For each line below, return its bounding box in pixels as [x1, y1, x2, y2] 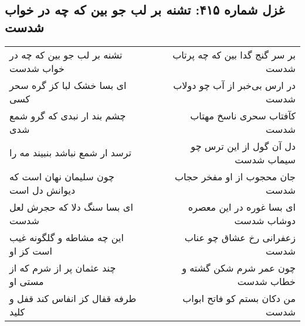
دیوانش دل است [9, 183, 76, 197]
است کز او [9, 243, 52, 258]
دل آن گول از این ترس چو [191, 139, 296, 153]
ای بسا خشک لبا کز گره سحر [9, 78, 127, 92]
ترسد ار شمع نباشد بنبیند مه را [9, 146, 131, 160]
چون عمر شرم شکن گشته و [182, 260, 296, 274]
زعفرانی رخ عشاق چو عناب [184, 230, 296, 244]
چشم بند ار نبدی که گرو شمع [9, 108, 126, 122]
